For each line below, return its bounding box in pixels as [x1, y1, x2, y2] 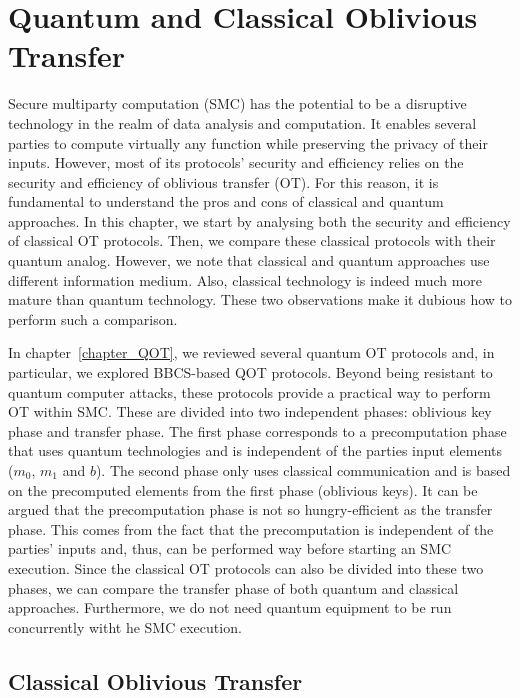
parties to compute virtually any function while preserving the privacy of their [8, 132, 488, 153]
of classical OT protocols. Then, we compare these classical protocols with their [8, 230, 496, 251]
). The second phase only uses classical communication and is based [95, 460, 511, 480]
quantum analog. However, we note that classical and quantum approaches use [8, 250, 490, 271]
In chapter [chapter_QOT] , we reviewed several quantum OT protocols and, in [8, 342, 495, 363]
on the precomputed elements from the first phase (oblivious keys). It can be [8, 479, 478, 500]
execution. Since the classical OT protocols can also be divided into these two [8, 557, 484, 578]
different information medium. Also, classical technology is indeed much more [8, 269, 483, 290]
